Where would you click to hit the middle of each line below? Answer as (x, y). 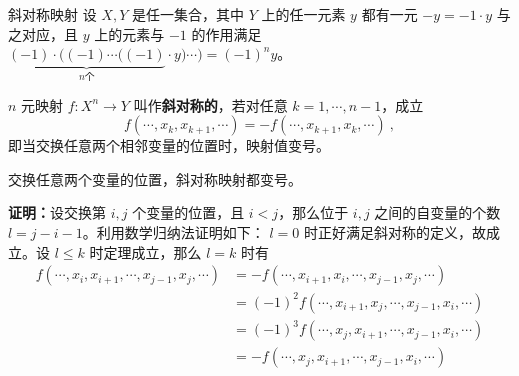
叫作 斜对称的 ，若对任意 (210, 104)
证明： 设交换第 (57, 212)
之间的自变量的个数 (437, 212)
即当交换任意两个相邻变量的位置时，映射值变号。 (169, 145)
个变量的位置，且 (188, 212)
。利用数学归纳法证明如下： (173, 232)
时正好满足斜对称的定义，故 (394, 232)
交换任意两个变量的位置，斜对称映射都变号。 (155, 178)
